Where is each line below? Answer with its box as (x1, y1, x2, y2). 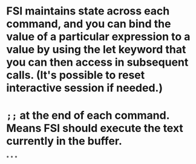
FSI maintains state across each (6, 4, 170, 18)
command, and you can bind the (6, 17, 171, 31)
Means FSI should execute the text (6, 122, 183, 135)
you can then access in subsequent (6, 55, 189, 69)
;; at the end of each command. (6, 109, 170, 122)
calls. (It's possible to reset (6, 68, 145, 82)
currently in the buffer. (6, 134, 123, 148)
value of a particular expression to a (6, 30, 191, 43)
